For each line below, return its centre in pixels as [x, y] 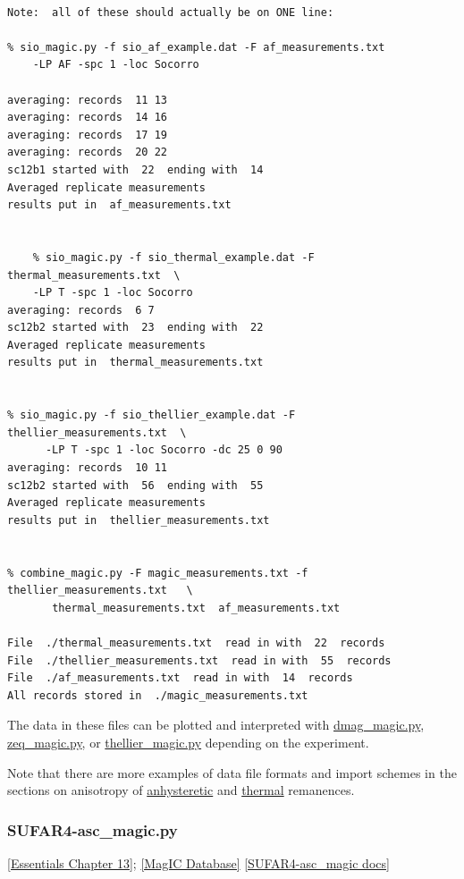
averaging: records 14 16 [87, 118]
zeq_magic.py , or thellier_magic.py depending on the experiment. [188, 742]
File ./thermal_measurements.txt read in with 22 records [196, 642]
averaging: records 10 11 [87, 468]
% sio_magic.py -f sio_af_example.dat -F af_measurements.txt [196, 47]
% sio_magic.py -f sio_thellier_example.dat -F [152, 415]
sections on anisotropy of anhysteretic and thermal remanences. [181, 790]
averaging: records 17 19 [87, 135]
